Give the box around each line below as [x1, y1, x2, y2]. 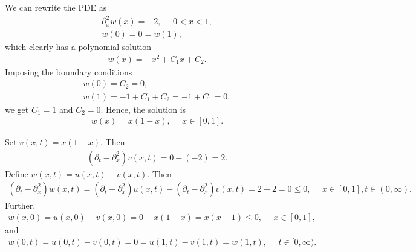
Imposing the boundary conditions [5, 65, 132, 78]
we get [5, 102, 29, 115]
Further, [5, 199, 36, 212]
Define [5, 167, 28, 180]
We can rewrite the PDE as [5, 1, 107, 13]
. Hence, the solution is [100, 102, 186, 115]
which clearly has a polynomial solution [5, 40, 152, 53]
